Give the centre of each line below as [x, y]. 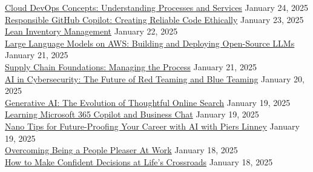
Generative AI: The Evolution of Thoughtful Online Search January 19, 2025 [148, 102]
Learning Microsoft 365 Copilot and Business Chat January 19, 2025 [132, 114]
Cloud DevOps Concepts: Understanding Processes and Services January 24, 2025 [157, 7]
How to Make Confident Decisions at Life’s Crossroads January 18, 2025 [139, 161]
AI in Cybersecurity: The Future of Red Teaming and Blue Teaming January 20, [155, 78]
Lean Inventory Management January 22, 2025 [91, 31]
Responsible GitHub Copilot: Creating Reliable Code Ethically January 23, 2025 [154, 19]
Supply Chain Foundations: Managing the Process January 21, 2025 [131, 66]
